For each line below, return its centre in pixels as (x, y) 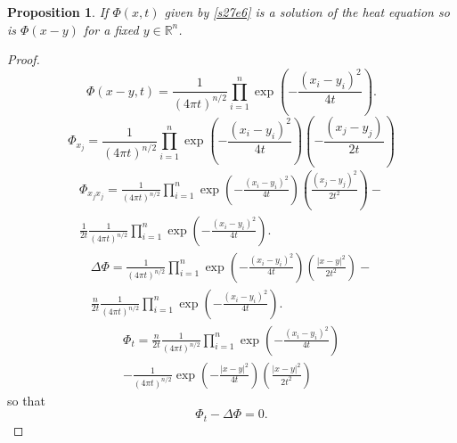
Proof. (24, 59)
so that (26, 400)
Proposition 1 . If (58, 12)
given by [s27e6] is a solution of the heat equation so (307, 12)
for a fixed (111, 29)
